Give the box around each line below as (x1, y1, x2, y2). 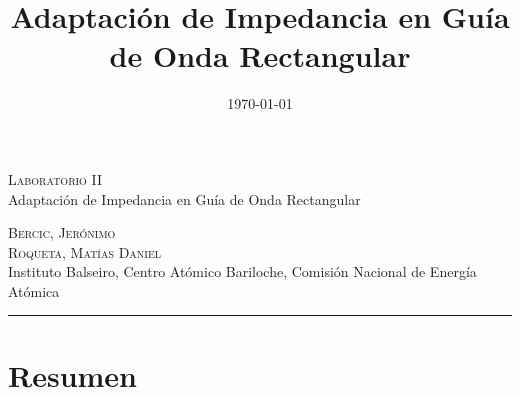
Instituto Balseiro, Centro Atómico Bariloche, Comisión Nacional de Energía (8, 261, 477, 282)
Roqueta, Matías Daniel (8, 241, 162, 262)
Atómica (8, 280, 60, 301)
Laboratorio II (8, 168, 103, 189)
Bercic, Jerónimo (8, 222, 116, 243)
